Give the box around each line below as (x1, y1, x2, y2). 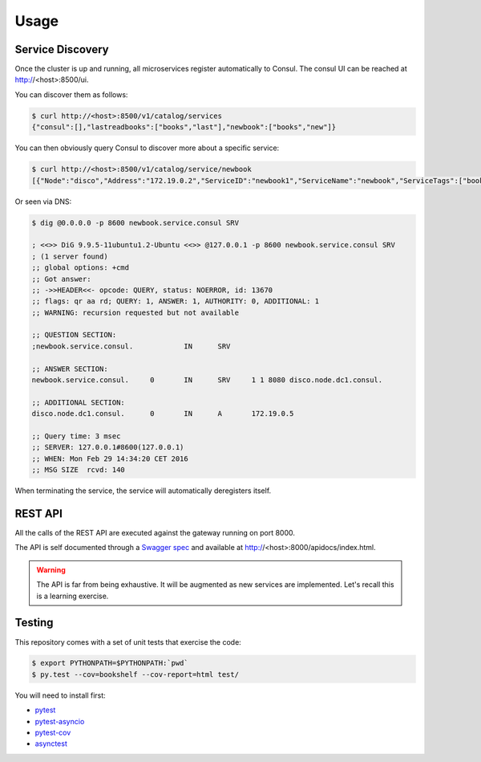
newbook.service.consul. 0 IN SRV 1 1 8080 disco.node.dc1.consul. (31, 376, 383, 385)
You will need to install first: (14, 691, 106, 700)
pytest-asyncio (34, 716, 85, 726)
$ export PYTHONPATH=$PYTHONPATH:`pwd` (31, 658, 188, 668)
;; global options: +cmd (31, 263, 130, 272)
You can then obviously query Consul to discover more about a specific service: (14, 143, 280, 153)
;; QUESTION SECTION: (31, 330, 117, 340)
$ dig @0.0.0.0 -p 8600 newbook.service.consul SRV (31, 218, 240, 227)
